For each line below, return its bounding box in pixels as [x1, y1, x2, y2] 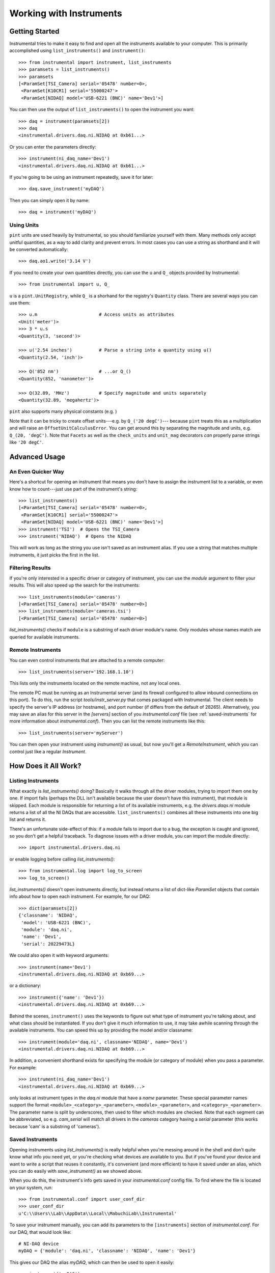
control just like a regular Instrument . [9, 749, 87, 755]
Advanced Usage [9, 452, 66, 461]
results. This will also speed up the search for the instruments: [9, 582, 140, 588]
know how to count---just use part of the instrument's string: [9, 486, 137, 492]
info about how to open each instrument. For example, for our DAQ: [9, 894, 150, 900]
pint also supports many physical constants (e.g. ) [9, 408, 117, 414]
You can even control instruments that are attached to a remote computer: [9, 657, 165, 663]
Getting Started [9, 27, 60, 36]
